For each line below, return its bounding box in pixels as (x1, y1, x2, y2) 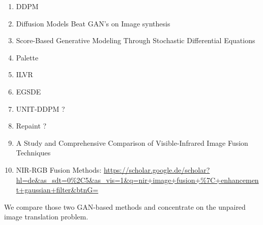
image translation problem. (4, 211, 89, 222)
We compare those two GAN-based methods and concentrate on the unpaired (4, 201, 246, 212)
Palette (16, 52, 39, 62)
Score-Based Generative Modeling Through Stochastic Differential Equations (16, 35, 255, 46)
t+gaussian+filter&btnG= (16, 184, 99, 195)
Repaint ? (16, 120, 47, 131)
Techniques (16, 147, 51, 158)
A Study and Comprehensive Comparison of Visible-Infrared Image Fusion (16, 137, 248, 148)
